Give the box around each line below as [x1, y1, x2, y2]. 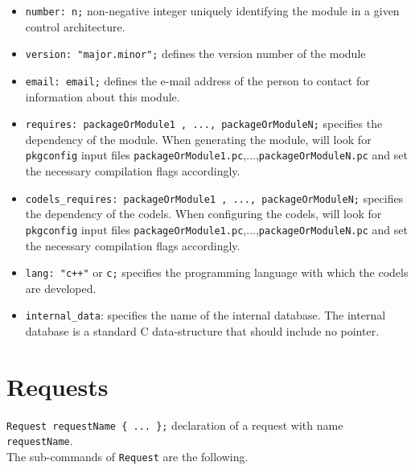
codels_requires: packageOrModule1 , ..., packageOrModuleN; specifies [25, 189, 404, 206]
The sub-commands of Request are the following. [6, 448, 249, 465]
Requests [6, 369, 109, 402]
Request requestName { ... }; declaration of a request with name [6, 416, 343, 433]
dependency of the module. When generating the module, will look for [25, 130, 372, 147]
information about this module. [25, 88, 180, 105]
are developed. [25, 279, 97, 296]
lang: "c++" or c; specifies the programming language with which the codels [25, 264, 409, 281]
